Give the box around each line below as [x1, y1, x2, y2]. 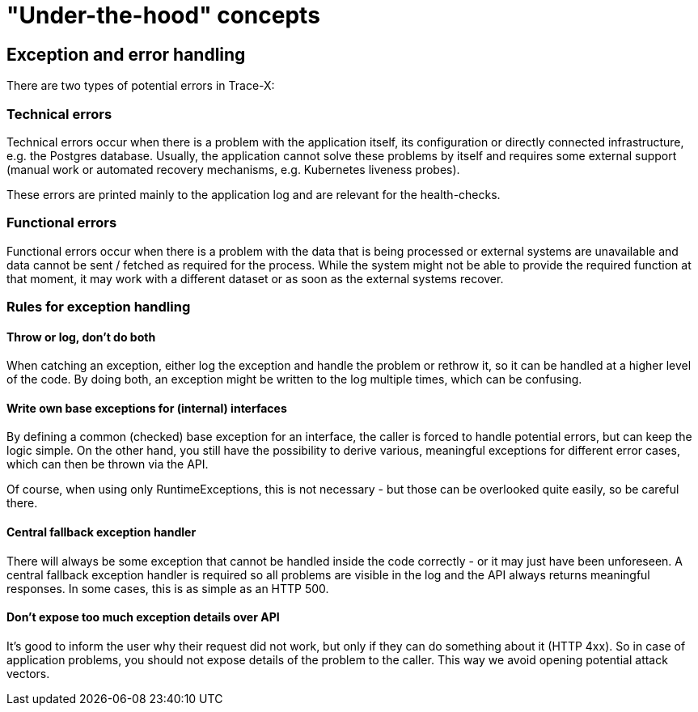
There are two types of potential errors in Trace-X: [6, 78, 275, 93]
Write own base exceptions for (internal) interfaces [6, 400, 287, 415]
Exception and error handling [6, 44, 246, 65]
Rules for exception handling [6, 299, 191, 316]
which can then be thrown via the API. [6, 457, 209, 472]
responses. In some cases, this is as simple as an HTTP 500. [6, 581, 329, 595]
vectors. [6, 666, 50, 680]
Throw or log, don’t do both [6, 329, 156, 344]
